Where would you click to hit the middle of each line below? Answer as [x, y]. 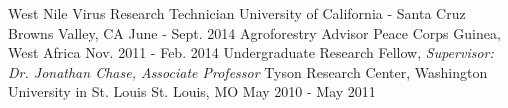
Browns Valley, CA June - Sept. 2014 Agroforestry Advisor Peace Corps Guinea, [254, 32]
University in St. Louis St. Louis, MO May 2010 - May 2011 [192, 91]
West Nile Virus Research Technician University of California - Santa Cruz [237, 13]
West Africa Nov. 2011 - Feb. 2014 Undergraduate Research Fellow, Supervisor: [251, 52]
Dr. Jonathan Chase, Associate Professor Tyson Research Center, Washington [248, 71]
